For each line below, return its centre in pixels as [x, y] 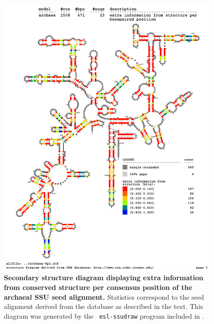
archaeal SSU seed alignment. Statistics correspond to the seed [104, 297]
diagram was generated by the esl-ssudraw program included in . [104, 315]
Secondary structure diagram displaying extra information [104, 278]
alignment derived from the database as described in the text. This [104, 306]
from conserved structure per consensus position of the [98, 287]
